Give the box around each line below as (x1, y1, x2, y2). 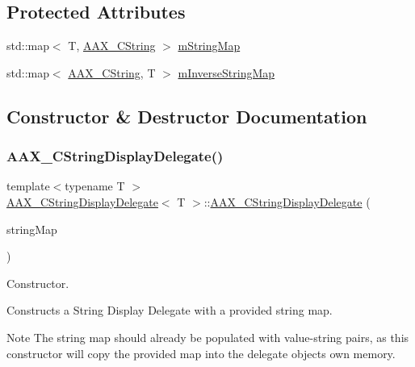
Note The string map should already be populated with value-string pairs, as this (6, 328, 409, 345)
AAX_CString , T (68, 64, 156, 81)
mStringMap (178, 37, 241, 54)
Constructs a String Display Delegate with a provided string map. (6, 302, 333, 319)
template (6, 177, 50, 194)
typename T (65, 177, 125, 194)
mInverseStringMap (178, 64, 275, 81)
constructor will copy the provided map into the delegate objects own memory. (6, 344, 396, 361)
